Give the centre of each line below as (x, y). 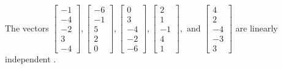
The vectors (27, 28)
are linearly (257, 28)
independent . (31, 59)
